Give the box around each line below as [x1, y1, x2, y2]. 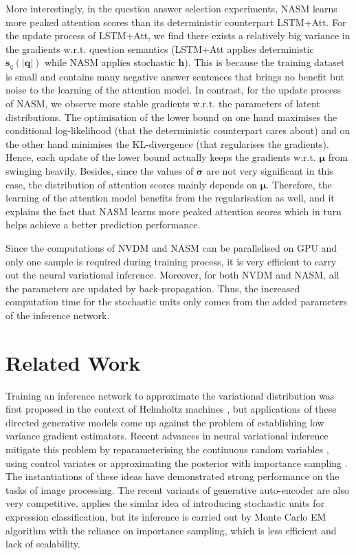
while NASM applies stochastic [44, 55, 175, 69]
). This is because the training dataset [184, 55, 345, 69]
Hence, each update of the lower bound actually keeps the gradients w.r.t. [5, 150, 316, 164]
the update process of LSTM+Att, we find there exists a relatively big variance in [5, 28, 351, 43]
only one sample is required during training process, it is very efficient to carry [5, 254, 337, 268]
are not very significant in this [206, 163, 333, 177]
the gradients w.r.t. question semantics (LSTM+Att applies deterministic [5, 41, 314, 56]
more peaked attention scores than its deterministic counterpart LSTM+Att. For [5, 14, 346, 29]
